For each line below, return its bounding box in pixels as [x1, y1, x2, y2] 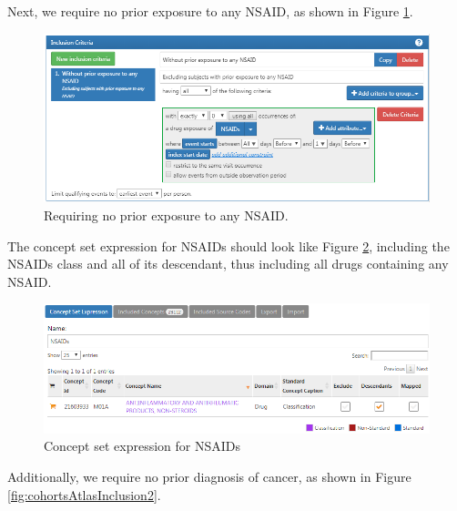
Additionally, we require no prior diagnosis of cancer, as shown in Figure [7, 467, 411, 486]
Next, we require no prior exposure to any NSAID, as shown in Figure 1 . [7, 2, 413, 20]
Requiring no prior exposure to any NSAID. [44, 205, 289, 224]
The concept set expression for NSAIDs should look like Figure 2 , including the [7, 236, 450, 255]
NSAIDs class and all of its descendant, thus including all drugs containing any [7, 254, 449, 273]
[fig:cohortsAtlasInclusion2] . [7, 485, 161, 504]
